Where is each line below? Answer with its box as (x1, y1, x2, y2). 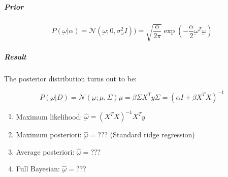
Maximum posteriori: (16, 129, 82, 140)
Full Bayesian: (16, 163, 60, 174)
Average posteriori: (16, 146, 75, 157)
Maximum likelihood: (16, 111, 82, 122)
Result (4, 51, 26, 62)
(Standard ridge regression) (110, 129, 195, 140)
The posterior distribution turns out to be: (4, 73, 137, 83)
